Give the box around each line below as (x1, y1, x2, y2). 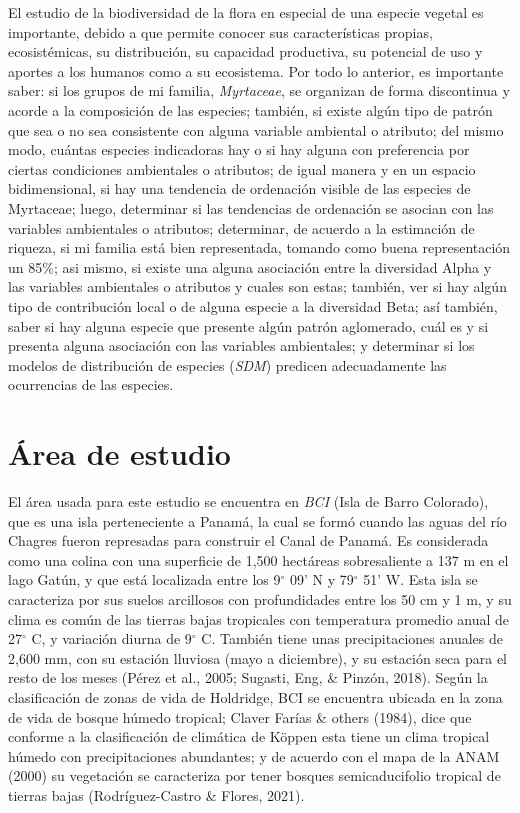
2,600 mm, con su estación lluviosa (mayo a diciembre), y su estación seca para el (8, 647, 508, 668)
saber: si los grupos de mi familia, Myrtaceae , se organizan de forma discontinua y (8, 80, 510, 101)
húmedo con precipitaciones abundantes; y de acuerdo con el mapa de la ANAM (8, 745, 500, 766)
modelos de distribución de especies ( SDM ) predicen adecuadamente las (8, 354, 447, 375)
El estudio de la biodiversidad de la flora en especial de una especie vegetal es (8, 2, 484, 22)
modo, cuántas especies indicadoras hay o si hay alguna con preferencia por (8, 139, 470, 160)
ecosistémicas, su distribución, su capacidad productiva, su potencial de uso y (8, 41, 483, 62)
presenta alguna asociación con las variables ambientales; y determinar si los (8, 335, 475, 356)
